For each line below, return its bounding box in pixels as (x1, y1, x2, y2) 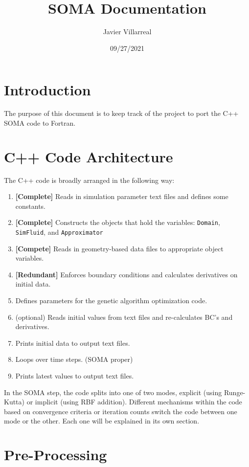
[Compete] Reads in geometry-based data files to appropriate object (15, 243, 224, 253)
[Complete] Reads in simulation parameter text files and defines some (15, 191, 228, 201)
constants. (15, 200, 46, 211)
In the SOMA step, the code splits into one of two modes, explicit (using (4, 387, 222, 397)
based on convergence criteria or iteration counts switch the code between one (4, 406, 237, 416)
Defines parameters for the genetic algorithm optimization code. (15, 295, 207, 306)
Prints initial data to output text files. (15, 337, 130, 348)
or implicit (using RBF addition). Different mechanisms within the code (26, 397, 242, 407)
